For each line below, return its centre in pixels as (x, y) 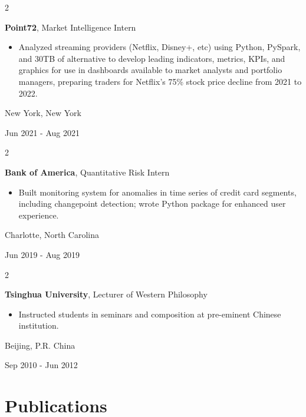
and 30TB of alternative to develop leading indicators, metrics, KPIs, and (152, 58)
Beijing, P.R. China (40, 345)
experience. (39, 215)
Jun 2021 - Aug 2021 (42, 132)
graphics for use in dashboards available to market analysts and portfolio (150, 70)
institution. (39, 325)
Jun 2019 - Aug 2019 (42, 254)
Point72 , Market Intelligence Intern (70, 27)
